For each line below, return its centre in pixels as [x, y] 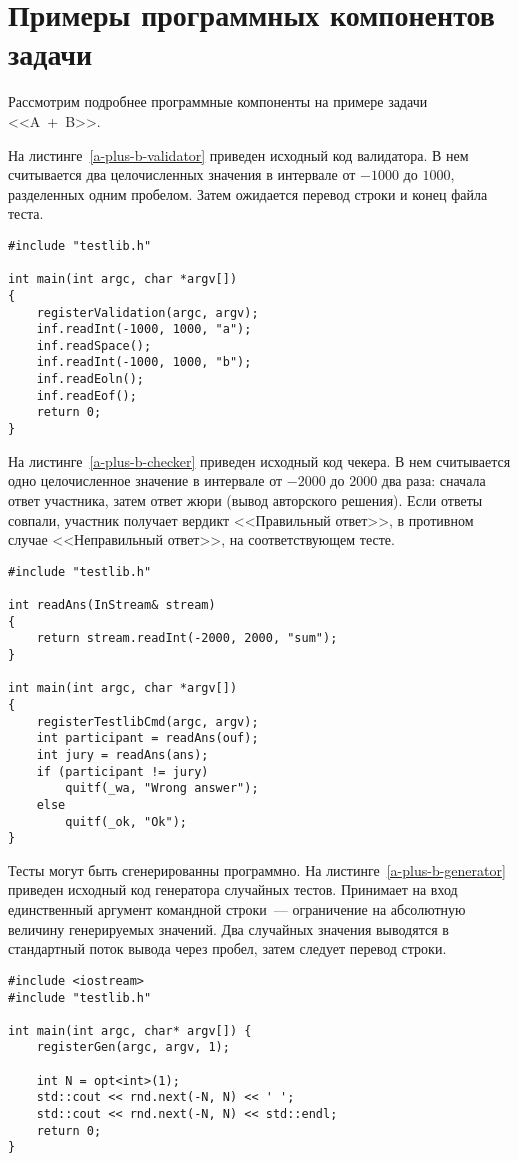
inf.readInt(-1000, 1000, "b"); [144, 362]
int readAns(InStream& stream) [112, 605]
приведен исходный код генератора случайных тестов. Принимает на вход [233, 889]
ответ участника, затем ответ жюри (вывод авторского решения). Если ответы [245, 499]
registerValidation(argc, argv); [147, 312]
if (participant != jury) [122, 771]
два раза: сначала [433, 480]
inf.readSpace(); [94, 345]
